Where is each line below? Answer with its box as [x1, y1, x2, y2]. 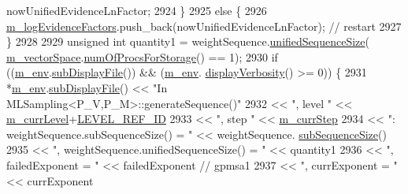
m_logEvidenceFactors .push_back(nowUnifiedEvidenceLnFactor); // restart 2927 [6, 17, 402, 34]
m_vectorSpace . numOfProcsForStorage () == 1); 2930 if [6, 48, 278, 65]
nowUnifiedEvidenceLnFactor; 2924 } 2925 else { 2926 [6, 2, 267, 18]
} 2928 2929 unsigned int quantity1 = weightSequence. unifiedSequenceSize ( [6, 33, 369, 50]
